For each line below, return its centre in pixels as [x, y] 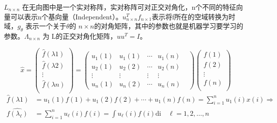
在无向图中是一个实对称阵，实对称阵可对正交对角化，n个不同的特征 [129, 7]
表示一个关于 [46, 26]
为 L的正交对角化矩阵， [80, 36]
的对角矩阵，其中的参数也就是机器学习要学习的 [169, 26]
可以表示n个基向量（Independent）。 [66, 16]
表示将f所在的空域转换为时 [193, 16]
